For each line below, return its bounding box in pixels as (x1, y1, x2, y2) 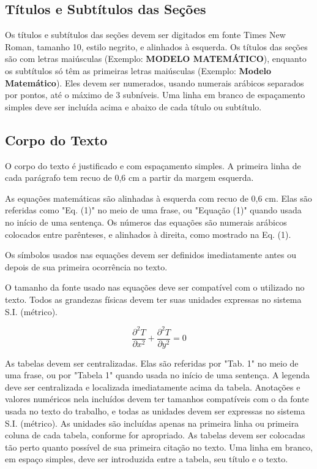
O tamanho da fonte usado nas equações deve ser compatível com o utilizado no (5, 281, 305, 294)
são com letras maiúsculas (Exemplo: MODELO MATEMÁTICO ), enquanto (5, 52, 307, 65)
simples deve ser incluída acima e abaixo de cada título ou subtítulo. (5, 100, 262, 113)
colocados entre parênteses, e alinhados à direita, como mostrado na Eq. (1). (5, 227, 291, 240)
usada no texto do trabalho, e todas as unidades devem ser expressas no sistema (5, 405, 305, 418)
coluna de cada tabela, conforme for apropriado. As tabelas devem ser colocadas (5, 429, 305, 441)
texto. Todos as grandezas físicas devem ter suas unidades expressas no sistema (5, 292, 302, 305)
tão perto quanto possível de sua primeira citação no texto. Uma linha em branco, (5, 440, 313, 453)
